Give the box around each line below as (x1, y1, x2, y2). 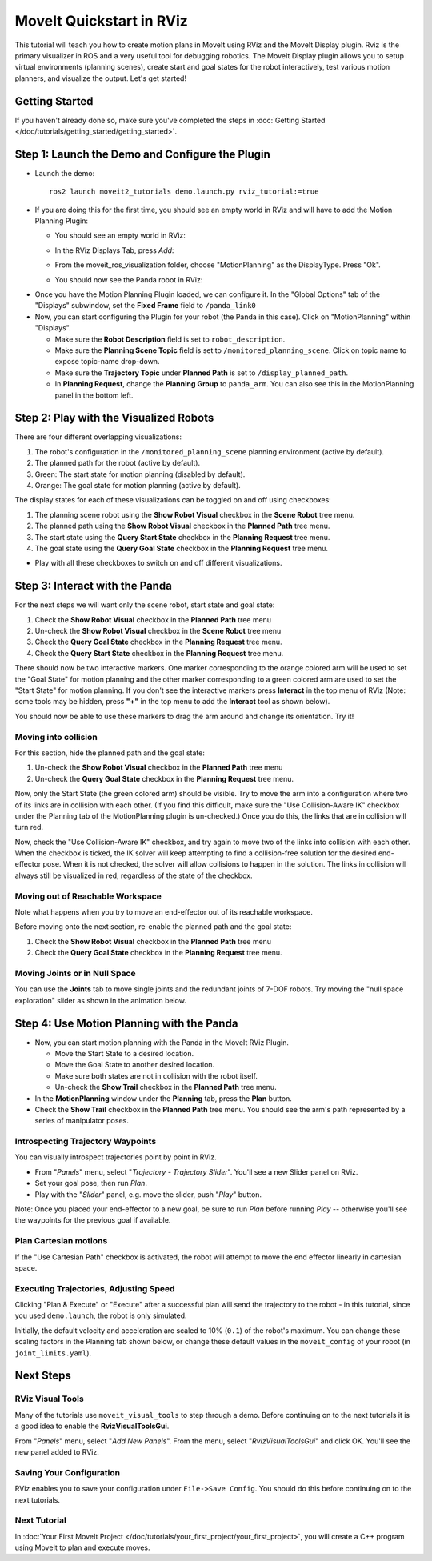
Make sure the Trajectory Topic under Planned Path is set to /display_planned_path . (54, 368, 349, 378)
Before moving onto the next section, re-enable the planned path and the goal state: (14, 922, 292, 931)
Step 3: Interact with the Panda (14, 579, 172, 593)
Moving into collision (14, 731, 98, 742)
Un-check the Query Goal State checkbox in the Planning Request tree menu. (34, 774, 294, 783)
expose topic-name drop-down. (54, 357, 160, 366)
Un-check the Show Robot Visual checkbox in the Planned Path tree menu (34, 762, 283, 772)
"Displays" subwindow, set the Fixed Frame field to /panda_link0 (34, 301, 256, 310)
